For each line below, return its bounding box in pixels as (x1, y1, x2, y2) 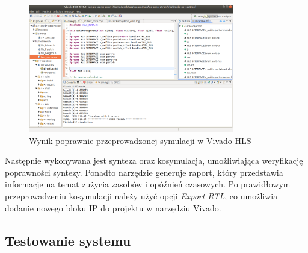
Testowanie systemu (5, 231, 131, 249)
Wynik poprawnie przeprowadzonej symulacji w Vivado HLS (29, 134, 251, 146)
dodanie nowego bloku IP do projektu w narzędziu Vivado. (5, 201, 221, 214)
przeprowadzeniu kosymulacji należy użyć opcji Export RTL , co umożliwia (5, 189, 278, 202)
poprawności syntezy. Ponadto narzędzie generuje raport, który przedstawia (5, 166, 283, 178)
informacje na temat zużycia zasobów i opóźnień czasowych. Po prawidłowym (5, 178, 291, 190)
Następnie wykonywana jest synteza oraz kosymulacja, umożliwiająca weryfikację (5, 154, 303, 167)
